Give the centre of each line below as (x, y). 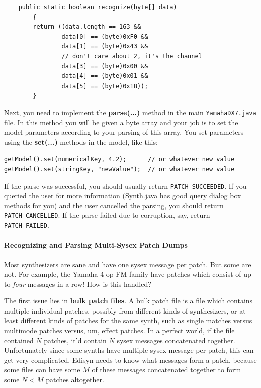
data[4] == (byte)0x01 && (105, 76)
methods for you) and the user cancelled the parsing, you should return (114, 205)
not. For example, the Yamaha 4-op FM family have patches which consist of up (128, 274)
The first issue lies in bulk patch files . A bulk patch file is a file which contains (128, 301)
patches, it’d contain (75, 340)
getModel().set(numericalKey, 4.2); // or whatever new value (119, 159)
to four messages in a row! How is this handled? (78, 284)
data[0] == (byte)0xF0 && (105, 36)
